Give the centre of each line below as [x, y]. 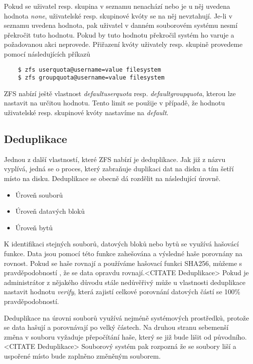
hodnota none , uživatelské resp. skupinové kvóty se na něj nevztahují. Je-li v [118, 15]
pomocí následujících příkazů [47, 53]
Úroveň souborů [39, 194]
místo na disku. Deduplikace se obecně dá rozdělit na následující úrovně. [112, 178]
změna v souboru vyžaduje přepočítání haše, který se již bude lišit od [108, 336]
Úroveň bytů [34, 227]
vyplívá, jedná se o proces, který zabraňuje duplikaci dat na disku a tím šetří [119, 169]
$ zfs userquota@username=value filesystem [89, 70]
